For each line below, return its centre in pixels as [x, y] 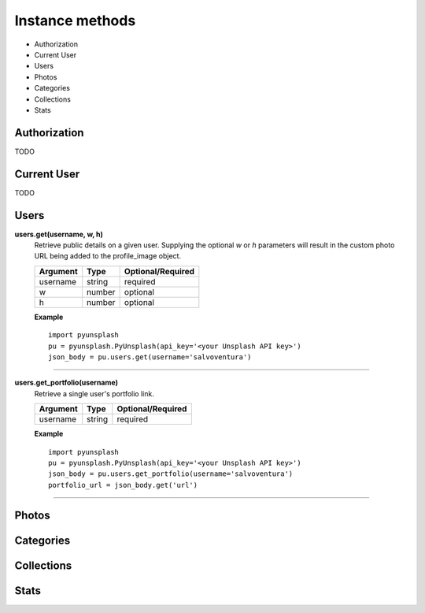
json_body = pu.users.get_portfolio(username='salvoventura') [171, 474]
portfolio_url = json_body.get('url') [123, 485]
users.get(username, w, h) [59, 234]
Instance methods [75, 20]
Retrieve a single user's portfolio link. [94, 393]
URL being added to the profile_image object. [107, 256]
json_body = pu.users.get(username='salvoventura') [150, 357]
